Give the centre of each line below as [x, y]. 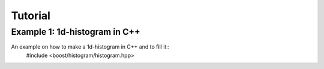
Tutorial [31, 16]
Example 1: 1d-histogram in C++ [76, 32]
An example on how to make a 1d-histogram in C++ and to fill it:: [90, 47]
